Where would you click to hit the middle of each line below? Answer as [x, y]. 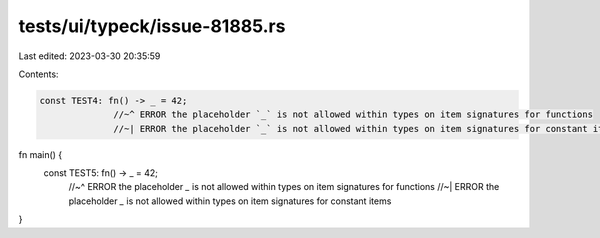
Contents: [38, 74]
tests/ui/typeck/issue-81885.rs [152, 26]
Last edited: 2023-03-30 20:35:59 [89, 56]
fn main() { [40, 154]
